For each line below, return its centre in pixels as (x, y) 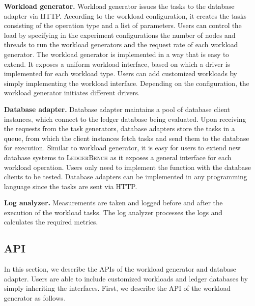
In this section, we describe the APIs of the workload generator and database (120, 269)
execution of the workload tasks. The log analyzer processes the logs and (113, 212)
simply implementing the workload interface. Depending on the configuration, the (127, 83)
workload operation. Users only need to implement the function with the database (127, 167)
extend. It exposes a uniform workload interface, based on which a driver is (117, 64)
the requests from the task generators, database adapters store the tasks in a (119, 128)
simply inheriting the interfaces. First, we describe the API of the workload (117, 288)
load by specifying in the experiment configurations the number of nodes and (120, 35)
